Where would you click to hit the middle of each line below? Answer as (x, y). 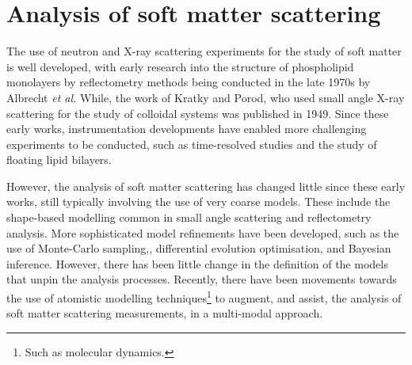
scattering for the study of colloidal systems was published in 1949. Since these (198, 113)
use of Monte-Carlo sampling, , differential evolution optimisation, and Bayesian (199, 248)
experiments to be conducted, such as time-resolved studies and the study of (192, 144)
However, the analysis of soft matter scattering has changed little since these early (206, 186)
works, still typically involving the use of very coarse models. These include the (198, 202)
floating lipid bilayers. (59, 160)
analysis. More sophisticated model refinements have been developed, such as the (203, 232)
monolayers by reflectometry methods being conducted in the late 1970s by (189, 82)
